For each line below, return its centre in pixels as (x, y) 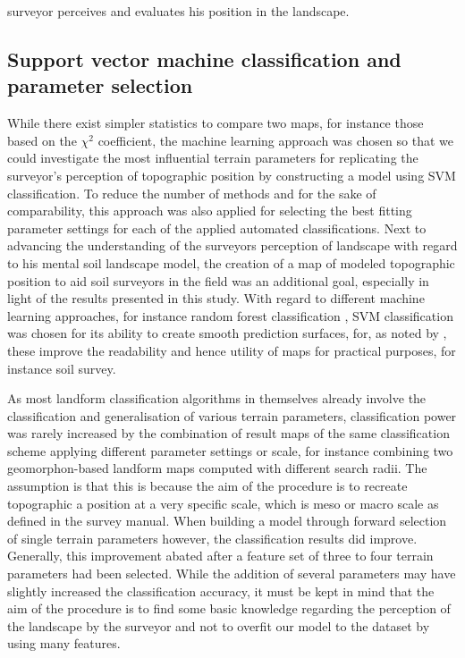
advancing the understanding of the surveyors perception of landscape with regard (232, 245)
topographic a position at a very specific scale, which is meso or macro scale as (223, 503)
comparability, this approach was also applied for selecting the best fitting (210, 211)
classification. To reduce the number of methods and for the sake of (192, 193)
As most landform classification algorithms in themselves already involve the (217, 398)
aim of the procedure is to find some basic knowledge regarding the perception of (229, 608)
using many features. (64, 643)
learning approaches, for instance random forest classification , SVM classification (230, 315)
